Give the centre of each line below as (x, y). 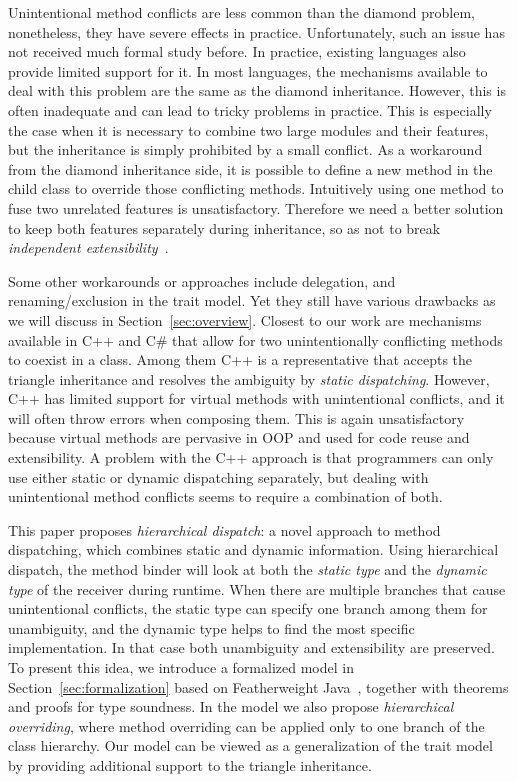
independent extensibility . (88, 247)
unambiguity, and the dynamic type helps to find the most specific (211, 627)
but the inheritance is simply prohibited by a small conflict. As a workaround (245, 149)
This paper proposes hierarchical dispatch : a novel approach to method (224, 529)
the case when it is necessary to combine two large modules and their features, (248, 129)
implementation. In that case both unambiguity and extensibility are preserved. (251, 647)
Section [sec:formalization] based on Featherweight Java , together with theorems (258, 686)
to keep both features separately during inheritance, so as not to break (224, 227)
